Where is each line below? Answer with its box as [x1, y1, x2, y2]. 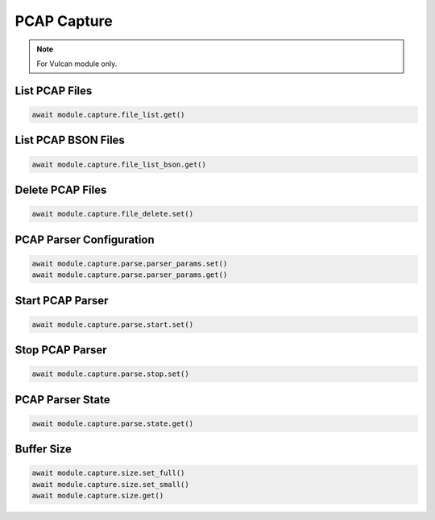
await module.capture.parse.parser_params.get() [31, 270, 228, 279]
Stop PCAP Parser [14, 343, 108, 357]
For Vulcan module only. [36, 59, 118, 68]
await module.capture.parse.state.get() [31, 419, 193, 428]
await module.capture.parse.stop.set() [31, 369, 189, 378]
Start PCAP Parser [14, 294, 109, 307]
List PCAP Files [14, 84, 93, 97]
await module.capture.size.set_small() [31, 480, 189, 489]
